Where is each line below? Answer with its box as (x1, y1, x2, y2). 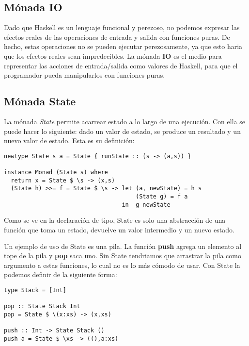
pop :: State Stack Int (4, 303, 80, 310)
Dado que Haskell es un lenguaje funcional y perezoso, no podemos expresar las (4, 22, 240, 33)
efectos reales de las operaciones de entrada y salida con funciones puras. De (4, 32, 230, 42)
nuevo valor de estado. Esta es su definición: (4, 135, 135, 146)
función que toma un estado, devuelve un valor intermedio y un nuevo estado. (4, 224, 234, 234)
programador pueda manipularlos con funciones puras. (4, 70, 165, 80)
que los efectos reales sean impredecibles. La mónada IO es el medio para (4, 50, 222, 61)
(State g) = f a (136, 193, 188, 200)
